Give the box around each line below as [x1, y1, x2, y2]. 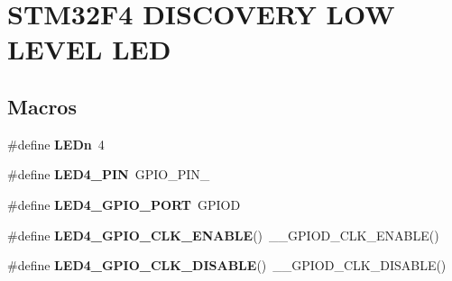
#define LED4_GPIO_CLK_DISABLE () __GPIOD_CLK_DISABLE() [7, 256, 447, 275]
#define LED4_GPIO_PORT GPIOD [7, 195, 241, 213]
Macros [7, 92, 77, 120]
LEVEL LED [7, 31, 171, 68]
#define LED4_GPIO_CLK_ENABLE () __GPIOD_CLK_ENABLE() [7, 225, 439, 244]
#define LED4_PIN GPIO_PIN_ [7, 165, 210, 184]
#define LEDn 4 [7, 134, 105, 153]
